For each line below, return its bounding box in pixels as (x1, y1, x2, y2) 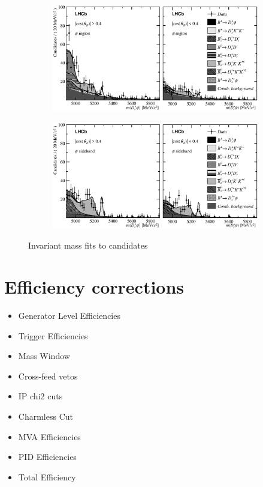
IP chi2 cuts (18, 390, 63, 402)
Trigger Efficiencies (18, 329, 88, 342)
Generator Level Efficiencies (18, 309, 120, 321)
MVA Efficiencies (18, 430, 81, 443)
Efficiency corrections (4, 274, 185, 299)
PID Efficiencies (18, 450, 77, 463)
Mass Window (18, 349, 70, 362)
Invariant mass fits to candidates (28, 239, 148, 252)
